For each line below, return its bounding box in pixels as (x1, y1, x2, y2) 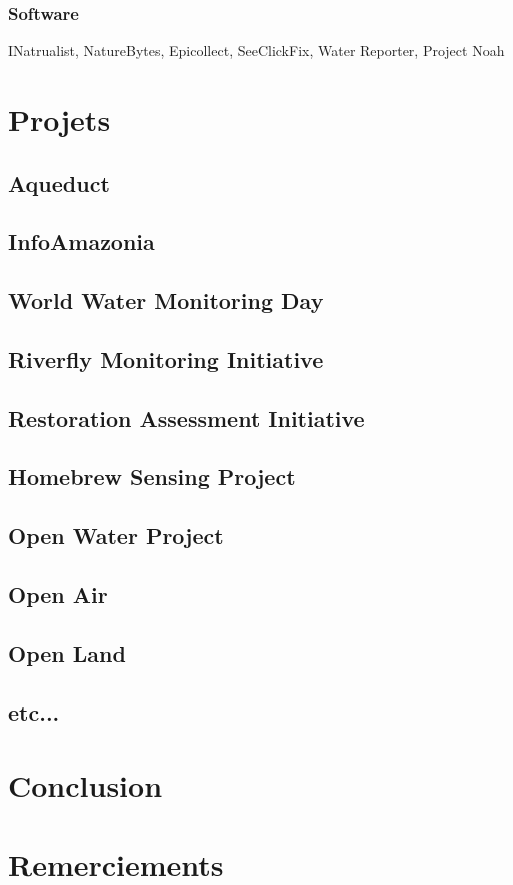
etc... (8, 696, 60, 727)
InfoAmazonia (8, 226, 155, 257)
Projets (8, 99, 111, 139)
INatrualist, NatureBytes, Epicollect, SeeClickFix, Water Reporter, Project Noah (8, 40, 505, 61)
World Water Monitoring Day (8, 285, 324, 316)
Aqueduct (8, 167, 110, 198)
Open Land (8, 637, 126, 668)
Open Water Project (8, 520, 224, 551)
